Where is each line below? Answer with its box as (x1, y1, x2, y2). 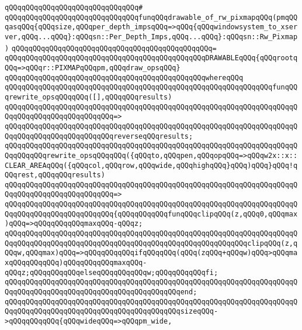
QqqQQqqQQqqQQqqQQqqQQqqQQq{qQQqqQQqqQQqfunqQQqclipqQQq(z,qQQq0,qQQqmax (5, 209, 298, 218)
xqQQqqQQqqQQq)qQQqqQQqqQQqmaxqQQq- (5, 259, 147, 267)
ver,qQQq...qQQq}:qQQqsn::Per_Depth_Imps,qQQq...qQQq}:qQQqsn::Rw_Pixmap (5, 32, 298, 41)
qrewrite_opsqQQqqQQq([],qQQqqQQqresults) (5, 92, 172, 101)
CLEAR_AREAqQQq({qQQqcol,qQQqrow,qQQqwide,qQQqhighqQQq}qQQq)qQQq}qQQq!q (5, 161, 298, 170)
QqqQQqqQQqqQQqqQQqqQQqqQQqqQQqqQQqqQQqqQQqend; (5, 288, 197, 297)
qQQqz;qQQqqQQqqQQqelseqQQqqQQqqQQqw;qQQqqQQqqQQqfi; (5, 268, 218, 277)
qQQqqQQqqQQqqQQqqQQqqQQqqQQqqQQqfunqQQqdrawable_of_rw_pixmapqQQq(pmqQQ (5, 13, 298, 22)
